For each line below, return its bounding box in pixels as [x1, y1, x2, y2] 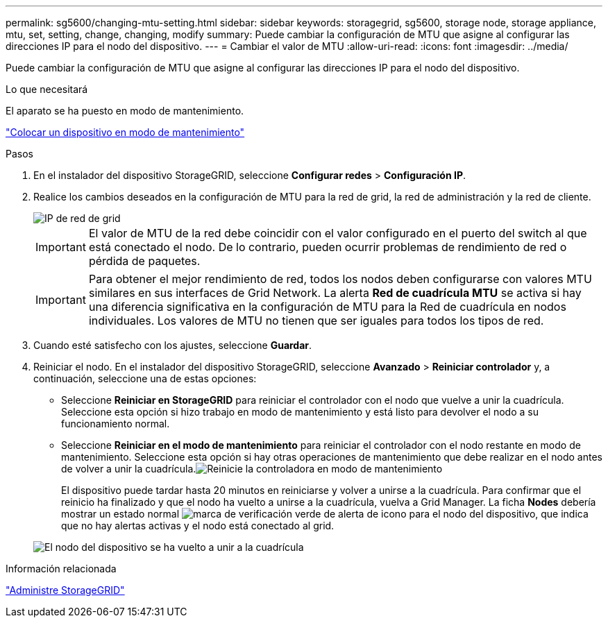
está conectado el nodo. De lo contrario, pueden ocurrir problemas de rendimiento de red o [88, 240, 567, 254]
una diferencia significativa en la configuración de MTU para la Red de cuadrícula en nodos [88, 300, 566, 314]
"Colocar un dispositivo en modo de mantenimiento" [6, 126, 245, 138]
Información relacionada [6, 563, 117, 574]
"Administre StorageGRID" [6, 584, 125, 596]
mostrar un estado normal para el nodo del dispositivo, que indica [61, 508, 589, 520]
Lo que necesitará [6, 83, 88, 95]
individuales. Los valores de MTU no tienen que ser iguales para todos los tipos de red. [88, 314, 544, 327]
